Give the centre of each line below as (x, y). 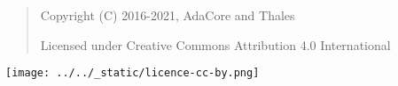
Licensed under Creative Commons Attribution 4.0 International (215, 44)
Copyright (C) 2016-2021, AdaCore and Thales (168, 15)
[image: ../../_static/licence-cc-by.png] (133, 73)
